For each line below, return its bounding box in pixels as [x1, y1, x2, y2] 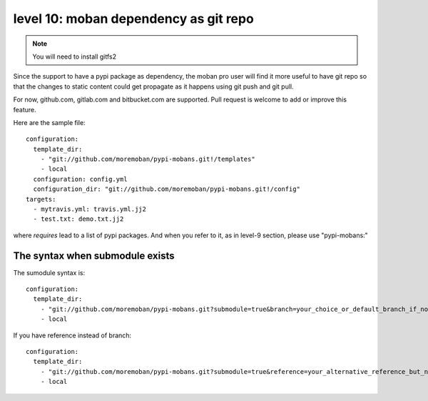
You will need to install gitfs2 [32, 52, 117, 61]
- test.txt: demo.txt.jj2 [33, 215, 124, 223]
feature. [13, 105, 37, 114]
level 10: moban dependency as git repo [13, 11, 255, 26]
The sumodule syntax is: [13, 268, 86, 277]
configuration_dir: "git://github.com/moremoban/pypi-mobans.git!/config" [33, 185, 301, 193]
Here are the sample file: [13, 118, 86, 127]
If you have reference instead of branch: [13, 331, 132, 340]
